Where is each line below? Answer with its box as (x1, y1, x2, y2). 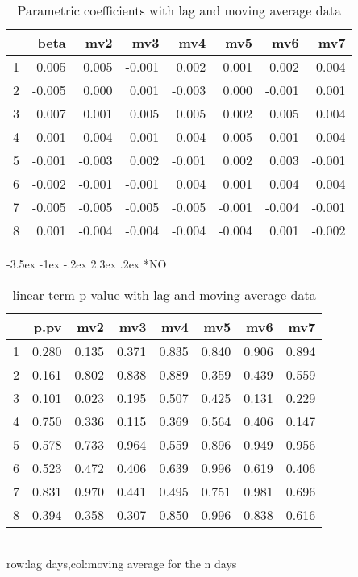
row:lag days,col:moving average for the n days (6, 555, 237, 572)
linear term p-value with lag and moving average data (12, 284, 316, 304)
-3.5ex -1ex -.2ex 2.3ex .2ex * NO (6, 255, 167, 272)
